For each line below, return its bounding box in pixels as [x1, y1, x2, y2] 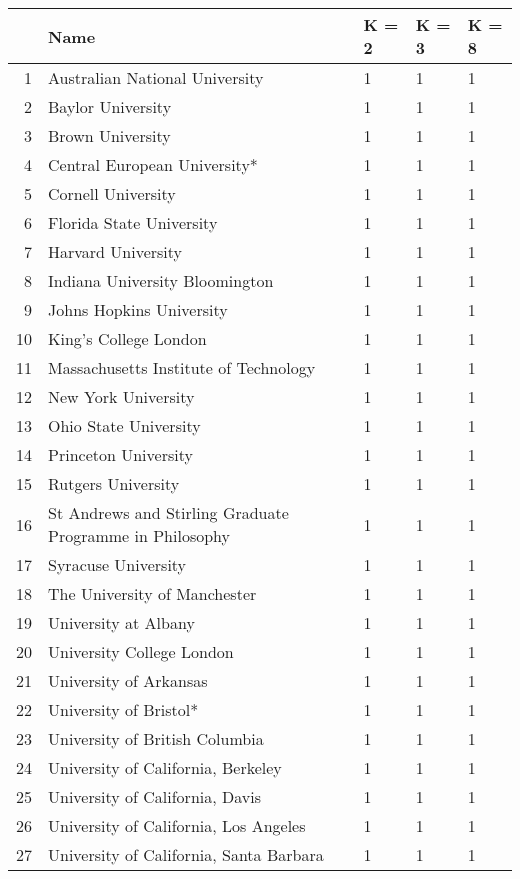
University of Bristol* [48, 698, 199, 721]
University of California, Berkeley [48, 756, 282, 779]
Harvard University [48, 240, 183, 263]
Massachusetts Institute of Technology [48, 356, 316, 379]
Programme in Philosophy [48, 524, 231, 547]
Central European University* [48, 153, 258, 176]
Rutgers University [48, 472, 180, 495]
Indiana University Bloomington [48, 269, 274, 292]
